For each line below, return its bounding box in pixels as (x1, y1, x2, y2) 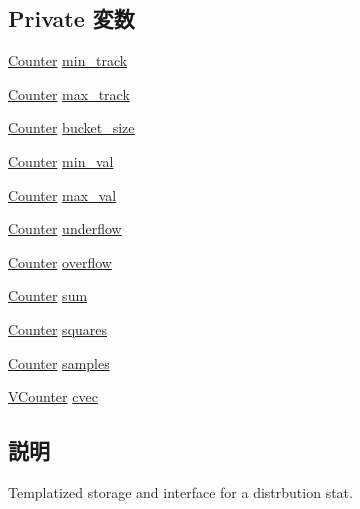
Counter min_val (8, 150, 114, 171)
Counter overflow (8, 251, 112, 272)
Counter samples (8, 352, 110, 373)
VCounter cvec (8, 386, 98, 407)
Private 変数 (8, 3, 135, 34)
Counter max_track (8, 83, 130, 104)
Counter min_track (8, 50, 128, 71)
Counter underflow (8, 218, 122, 239)
